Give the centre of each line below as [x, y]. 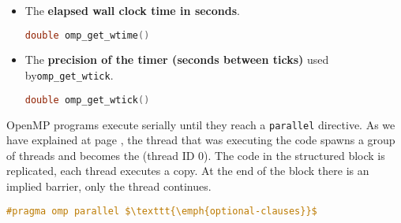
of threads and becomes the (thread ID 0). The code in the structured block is [196, 155]
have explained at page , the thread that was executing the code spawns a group [201, 140]
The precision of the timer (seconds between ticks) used [177, 59]
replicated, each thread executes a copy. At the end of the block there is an [188, 171]
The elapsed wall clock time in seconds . [132, 10]
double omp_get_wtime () [87, 35]
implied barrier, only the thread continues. [109, 186]
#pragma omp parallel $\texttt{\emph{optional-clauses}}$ [162, 211]
